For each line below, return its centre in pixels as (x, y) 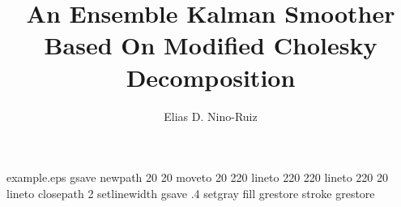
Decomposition (211, 77)
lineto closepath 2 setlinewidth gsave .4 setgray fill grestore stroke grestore (191, 193)
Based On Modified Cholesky (211, 45)
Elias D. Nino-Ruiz (211, 116)
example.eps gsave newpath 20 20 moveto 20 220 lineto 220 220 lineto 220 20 (198, 177)
